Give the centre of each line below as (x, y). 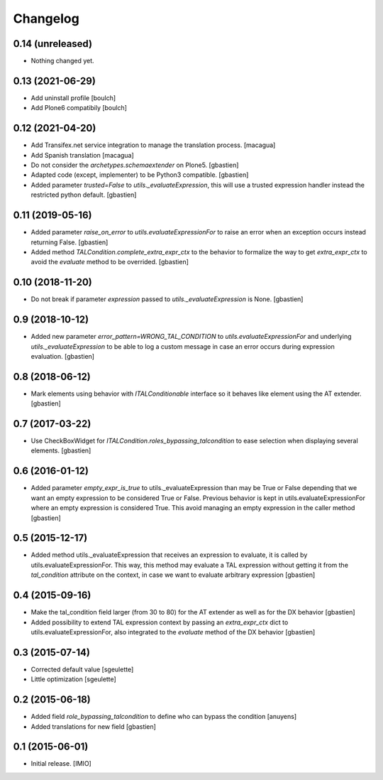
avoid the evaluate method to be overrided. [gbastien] (110, 262)
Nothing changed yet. (63, 61)
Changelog (46, 18)
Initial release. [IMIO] (61, 764)
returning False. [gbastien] (70, 242)
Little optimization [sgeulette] (73, 679)
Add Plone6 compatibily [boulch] (79, 108)
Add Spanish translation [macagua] (82, 155)
